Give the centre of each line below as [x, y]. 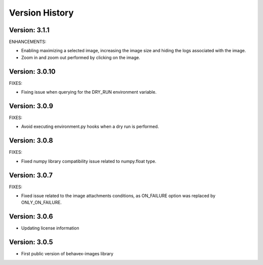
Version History [41, 13]
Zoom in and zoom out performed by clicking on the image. [81, 57]
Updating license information [50, 228]
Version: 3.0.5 [31, 242]
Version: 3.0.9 [31, 106]
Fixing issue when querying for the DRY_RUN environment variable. [89, 92]
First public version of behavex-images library [67, 254]
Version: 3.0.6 [31, 216]
